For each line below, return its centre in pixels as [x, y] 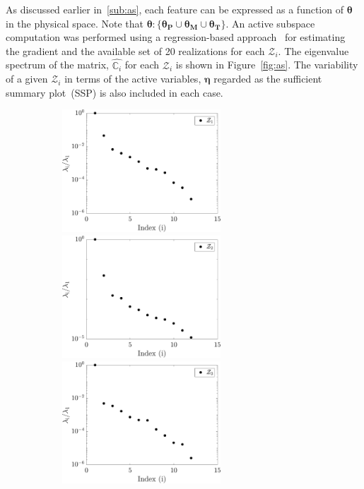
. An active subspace [270, 23]
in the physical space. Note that [75, 23]
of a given [27, 79]
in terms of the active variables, [133, 79]
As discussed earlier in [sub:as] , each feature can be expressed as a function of [175, 9]
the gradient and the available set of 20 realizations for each [135, 50]
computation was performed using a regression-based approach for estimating [176, 37]
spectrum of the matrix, [57, 65]
